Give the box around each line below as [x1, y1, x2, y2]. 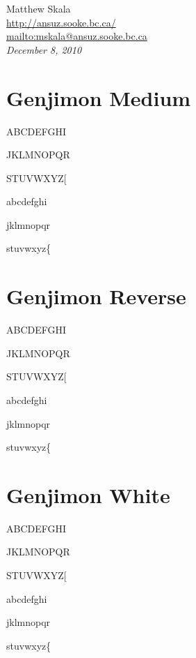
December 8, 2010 [6, 42, 82, 57]
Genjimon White [6, 480, 170, 509]
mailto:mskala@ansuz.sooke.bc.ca [6, 29, 147, 43]
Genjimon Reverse [6, 282, 186, 311]
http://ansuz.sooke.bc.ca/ [6, 15, 116, 29]
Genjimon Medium [6, 83, 191, 112]
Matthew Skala [6, 1, 71, 15]
